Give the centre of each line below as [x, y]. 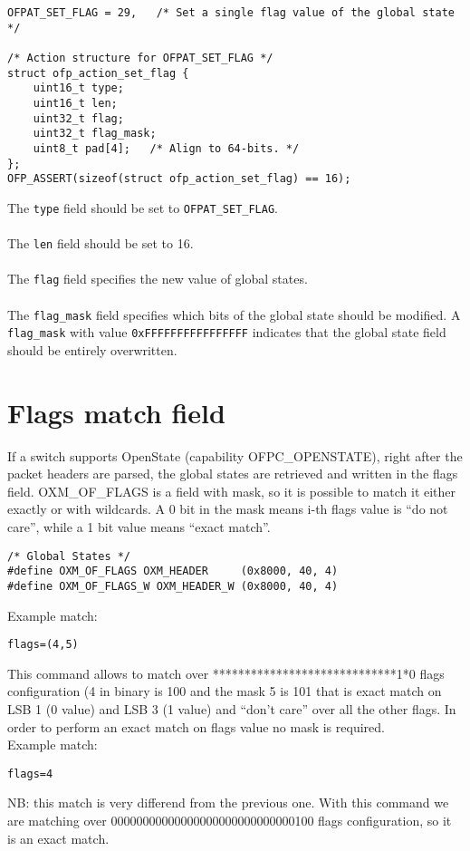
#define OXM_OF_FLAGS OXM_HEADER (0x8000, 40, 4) [173, 571]
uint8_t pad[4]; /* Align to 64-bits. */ [166, 148]
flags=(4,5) [43, 645]
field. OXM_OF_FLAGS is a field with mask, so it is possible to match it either [232, 491]
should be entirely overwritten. [92, 349]
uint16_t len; [75, 103]
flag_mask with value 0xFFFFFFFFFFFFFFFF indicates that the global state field [227, 332]
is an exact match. [58, 838]
